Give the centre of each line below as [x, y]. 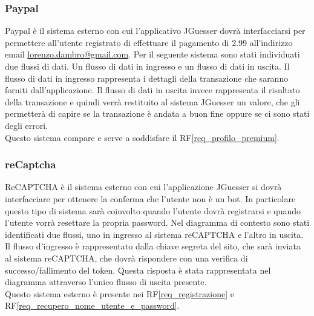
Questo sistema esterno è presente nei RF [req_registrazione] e [120, 293]
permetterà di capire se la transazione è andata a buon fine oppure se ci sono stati [157, 114]
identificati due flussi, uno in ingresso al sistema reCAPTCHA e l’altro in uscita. [154, 234]
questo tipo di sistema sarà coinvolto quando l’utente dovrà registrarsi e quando [153, 210]
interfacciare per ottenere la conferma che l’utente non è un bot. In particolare [150, 198]
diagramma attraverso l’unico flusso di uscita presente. [106, 282]
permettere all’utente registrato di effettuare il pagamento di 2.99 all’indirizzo [149, 42]
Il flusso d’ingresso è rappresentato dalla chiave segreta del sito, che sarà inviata [153, 246]
